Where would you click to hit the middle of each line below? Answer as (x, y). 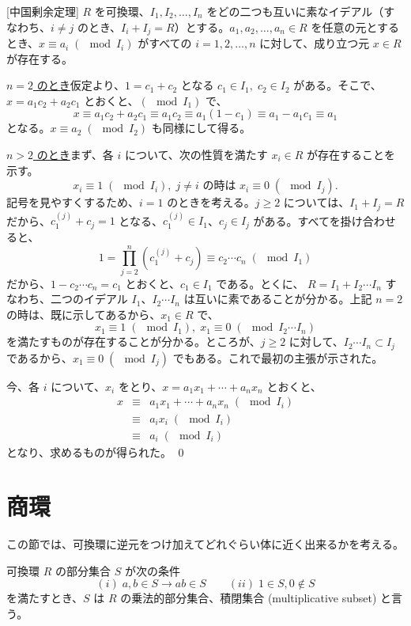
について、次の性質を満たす (196, 155)
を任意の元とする (355, 27)
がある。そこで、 (337, 85)
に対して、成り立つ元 (315, 43)
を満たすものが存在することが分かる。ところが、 (134, 341)
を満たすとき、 (45, 598)
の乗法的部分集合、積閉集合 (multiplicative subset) (249, 598)
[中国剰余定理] (43, 11)
